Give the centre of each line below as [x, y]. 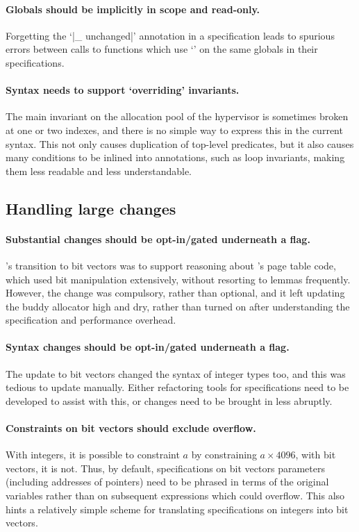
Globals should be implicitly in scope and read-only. [133, 9]
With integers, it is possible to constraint [93, 455]
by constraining [224, 455]
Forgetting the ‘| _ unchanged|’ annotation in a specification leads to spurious [170, 35]
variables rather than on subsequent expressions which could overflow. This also [175, 496]
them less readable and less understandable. [99, 171]
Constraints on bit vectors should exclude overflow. [131, 428]
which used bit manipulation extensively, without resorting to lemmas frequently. [178, 279]
